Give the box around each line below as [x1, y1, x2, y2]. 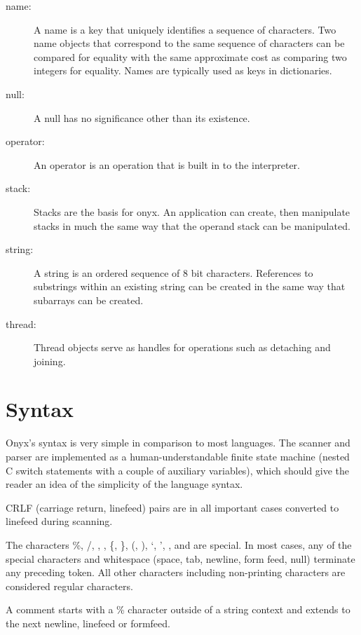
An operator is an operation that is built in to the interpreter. [34, 157, 300, 172]
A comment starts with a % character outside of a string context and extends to [6, 602, 350, 617]
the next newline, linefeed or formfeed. [6, 615, 170, 630]
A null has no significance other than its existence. [34, 110, 250, 125]
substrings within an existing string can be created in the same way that [34, 279, 346, 294]
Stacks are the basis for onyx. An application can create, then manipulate [34, 204, 350, 219]
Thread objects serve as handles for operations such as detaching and [34, 340, 331, 355]
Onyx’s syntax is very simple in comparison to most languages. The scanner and [6, 435, 350, 450]
